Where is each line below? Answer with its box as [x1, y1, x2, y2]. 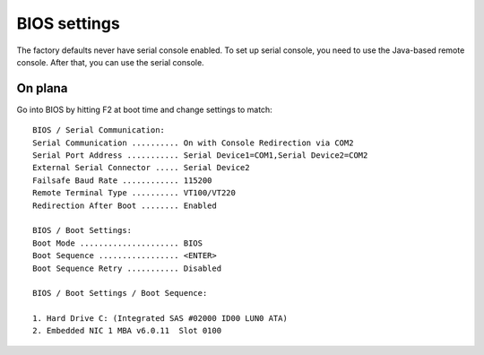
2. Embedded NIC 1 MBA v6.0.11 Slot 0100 [32, 325, 222, 336]
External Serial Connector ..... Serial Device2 [32, 162, 250, 173]
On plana [16, 81, 68, 96]
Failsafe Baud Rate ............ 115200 [32, 175, 212, 186]
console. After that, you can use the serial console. [16, 56, 205, 67]
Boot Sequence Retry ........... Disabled [32, 263, 222, 273]
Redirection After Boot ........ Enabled [32, 200, 217, 211]
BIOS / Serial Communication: [32, 126, 166, 135]
